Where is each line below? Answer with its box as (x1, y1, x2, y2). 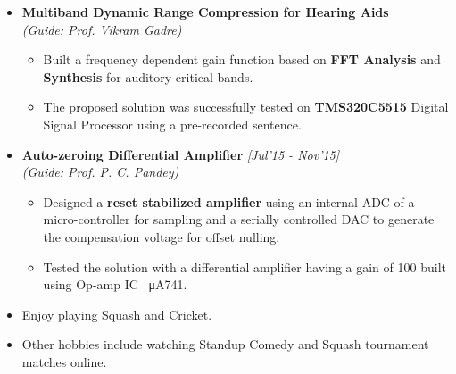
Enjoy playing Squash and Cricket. (21, 304, 212, 323)
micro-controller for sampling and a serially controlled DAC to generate (43, 210, 435, 229)
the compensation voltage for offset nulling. (43, 227, 280, 245)
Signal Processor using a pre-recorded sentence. (43, 114, 302, 133)
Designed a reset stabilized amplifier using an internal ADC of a (43, 192, 415, 211)
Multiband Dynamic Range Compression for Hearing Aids (21, 3, 389, 21)
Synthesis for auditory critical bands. (43, 67, 253, 86)
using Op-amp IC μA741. (43, 275, 187, 294)
